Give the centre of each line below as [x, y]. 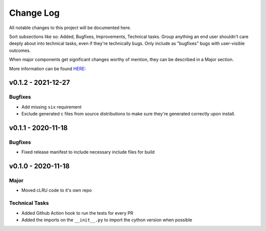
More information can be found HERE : [48, 69]
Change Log [34, 13]
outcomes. [20, 50]
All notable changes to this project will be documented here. [70, 28]
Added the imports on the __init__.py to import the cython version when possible [107, 220]
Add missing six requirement [51, 107]
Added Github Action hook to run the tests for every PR [77, 213]
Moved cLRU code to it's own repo [57, 191]
